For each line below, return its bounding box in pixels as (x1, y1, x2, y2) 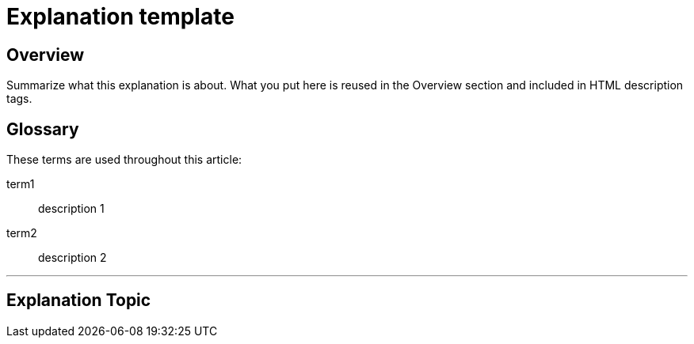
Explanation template (6, 3, 235, 30)
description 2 (38, 251, 107, 265)
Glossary (6, 119, 79, 139)
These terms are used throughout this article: (6, 153, 242, 167)
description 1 (38, 202, 105, 216)
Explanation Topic (6, 290, 151, 311)
